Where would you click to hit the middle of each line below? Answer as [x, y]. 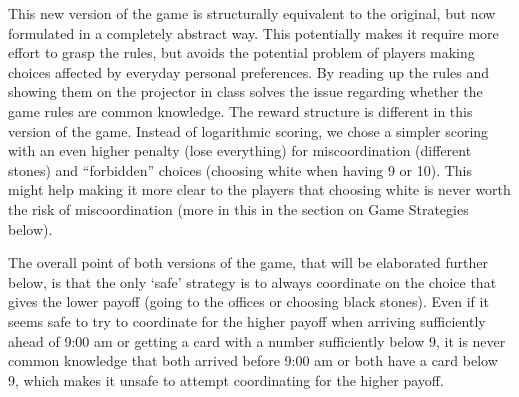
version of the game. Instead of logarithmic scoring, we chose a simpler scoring [248, 130]
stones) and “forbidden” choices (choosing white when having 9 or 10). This [240, 169]
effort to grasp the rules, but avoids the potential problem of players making [241, 52]
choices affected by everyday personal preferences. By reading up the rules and [248, 71]
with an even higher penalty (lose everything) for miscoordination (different [240, 150]
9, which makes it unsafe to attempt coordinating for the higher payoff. [226, 379]
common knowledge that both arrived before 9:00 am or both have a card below [253, 360]
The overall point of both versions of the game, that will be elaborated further [248, 262]
